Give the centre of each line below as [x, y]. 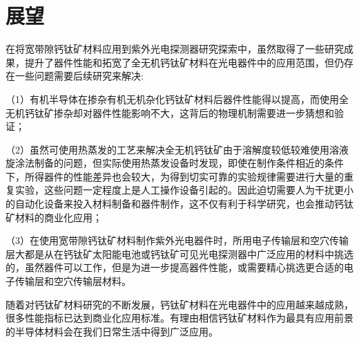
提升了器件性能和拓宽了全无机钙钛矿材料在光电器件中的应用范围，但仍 [184, 62]
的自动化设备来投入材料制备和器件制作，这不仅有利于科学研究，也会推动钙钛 [179, 204]
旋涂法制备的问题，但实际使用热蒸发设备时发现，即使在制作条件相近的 [165, 163]
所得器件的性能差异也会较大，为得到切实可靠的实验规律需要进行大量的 [184, 176]
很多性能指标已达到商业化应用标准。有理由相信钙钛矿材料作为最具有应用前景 [179, 318]
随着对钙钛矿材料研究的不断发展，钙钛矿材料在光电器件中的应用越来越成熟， [179, 304]
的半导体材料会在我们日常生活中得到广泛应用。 [112, 331]
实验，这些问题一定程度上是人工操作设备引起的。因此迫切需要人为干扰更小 [184, 190]
